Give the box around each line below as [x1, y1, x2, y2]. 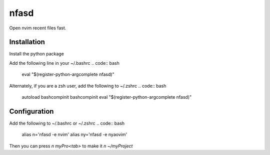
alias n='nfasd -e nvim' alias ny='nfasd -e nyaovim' [21, 132, 127, 138]
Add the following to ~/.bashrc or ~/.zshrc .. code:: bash [9, 120, 125, 126]
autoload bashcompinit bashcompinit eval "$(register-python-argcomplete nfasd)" [21, 94, 192, 100]
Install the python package [9, 51, 64, 57]
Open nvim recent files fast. [9, 25, 66, 31]
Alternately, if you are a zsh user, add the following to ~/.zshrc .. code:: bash [9, 83, 166, 89]
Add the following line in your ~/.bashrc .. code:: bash [9, 60, 120, 66]
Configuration [9, 107, 54, 116]
